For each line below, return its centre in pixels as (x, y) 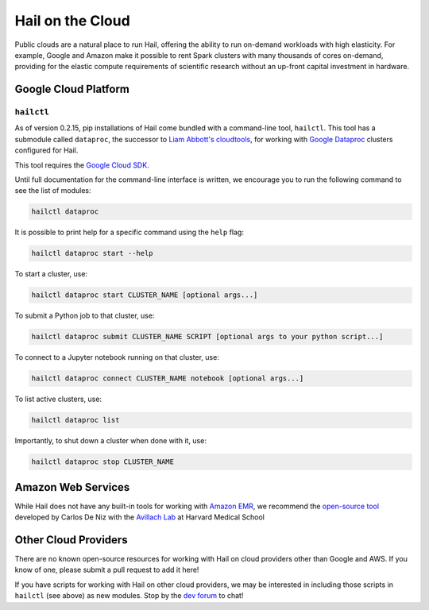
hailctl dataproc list (75, 420)
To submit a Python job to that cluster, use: (85, 316)
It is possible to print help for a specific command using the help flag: (129, 232)
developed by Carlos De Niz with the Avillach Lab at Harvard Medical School (140, 517)
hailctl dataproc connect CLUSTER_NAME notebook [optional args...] (168, 378)
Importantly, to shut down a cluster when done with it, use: (110, 441)
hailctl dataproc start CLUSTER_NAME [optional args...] (145, 295)
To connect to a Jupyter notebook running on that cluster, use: (117, 357)
